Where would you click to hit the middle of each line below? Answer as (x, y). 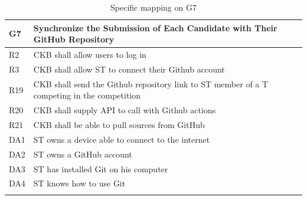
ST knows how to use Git (79, 183)
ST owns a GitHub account (83, 154)
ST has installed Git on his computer (101, 168)
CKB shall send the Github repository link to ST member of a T (151, 83)
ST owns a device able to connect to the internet (122, 139)
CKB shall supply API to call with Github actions (125, 110)
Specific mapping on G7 (153, 7)
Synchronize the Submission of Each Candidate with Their (155, 27)
